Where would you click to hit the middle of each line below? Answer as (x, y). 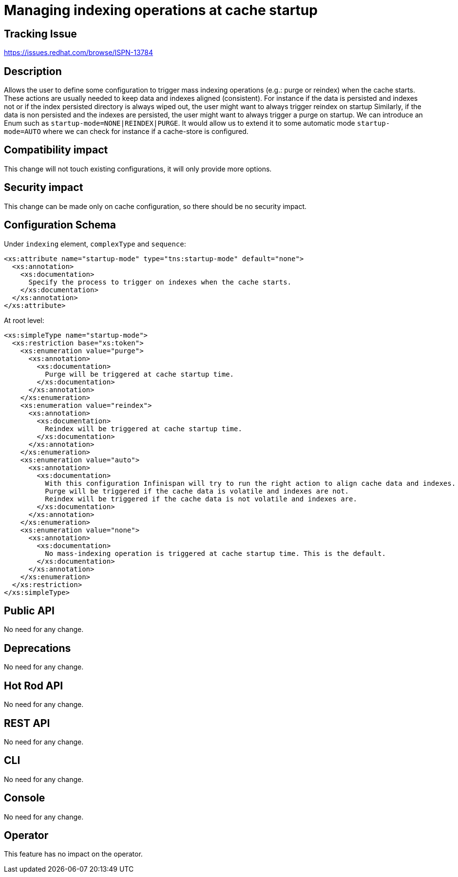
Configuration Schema (60, 225)
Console (25, 798)
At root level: (24, 320)
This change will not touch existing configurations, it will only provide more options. (138, 169)
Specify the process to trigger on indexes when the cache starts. (160, 282)
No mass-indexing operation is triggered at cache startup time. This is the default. (215, 553)
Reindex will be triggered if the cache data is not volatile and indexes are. (201, 499)
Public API (29, 610)
